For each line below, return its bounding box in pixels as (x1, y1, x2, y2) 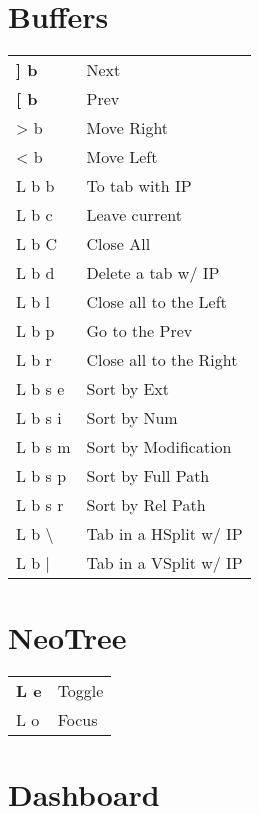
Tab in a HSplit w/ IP (86, 522, 243, 546)
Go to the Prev (86, 319, 193, 343)
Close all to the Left (86, 290, 227, 314)
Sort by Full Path (86, 464, 210, 488)
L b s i (16, 406, 62, 430)
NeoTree (8, 617, 127, 658)
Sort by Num (86, 406, 178, 430)
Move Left (86, 145, 158, 169)
